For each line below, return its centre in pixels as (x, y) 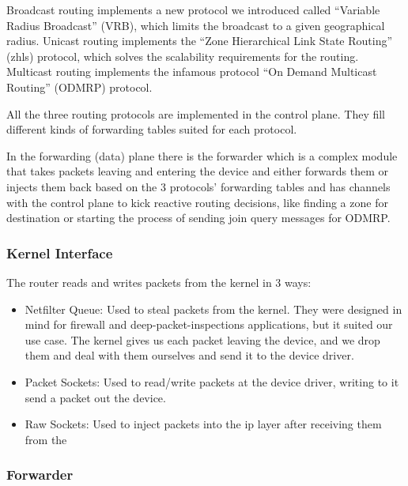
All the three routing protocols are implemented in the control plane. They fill (196, 113)
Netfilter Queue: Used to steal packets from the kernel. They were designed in (213, 309)
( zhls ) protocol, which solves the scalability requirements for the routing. (183, 56)
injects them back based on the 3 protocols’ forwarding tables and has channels (198, 186)
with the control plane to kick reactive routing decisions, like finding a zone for (197, 202)
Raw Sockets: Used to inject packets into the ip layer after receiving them (203, 424)
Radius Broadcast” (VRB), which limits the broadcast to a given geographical (196, 25)
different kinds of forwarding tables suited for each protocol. (152, 129)
